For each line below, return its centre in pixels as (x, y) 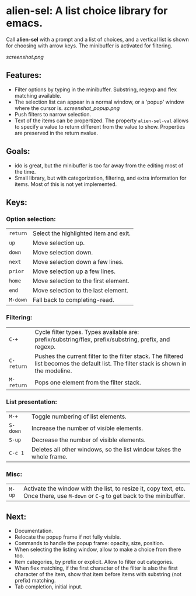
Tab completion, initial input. (48, 587)
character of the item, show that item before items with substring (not (98, 574)
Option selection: (31, 219)
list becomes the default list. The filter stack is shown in (111, 363)
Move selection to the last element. (80, 291)
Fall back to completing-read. (74, 300)
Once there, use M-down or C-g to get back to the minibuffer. (104, 496)
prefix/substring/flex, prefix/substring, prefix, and (102, 339)
